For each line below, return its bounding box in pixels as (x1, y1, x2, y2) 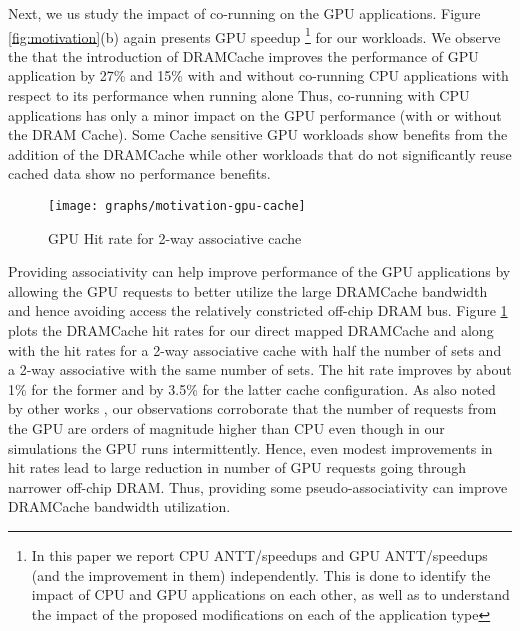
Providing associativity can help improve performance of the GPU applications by (8, 261, 511, 282)
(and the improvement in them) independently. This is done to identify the (31, 564, 491, 585)
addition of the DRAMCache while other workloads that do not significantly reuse (8, 143, 512, 164)
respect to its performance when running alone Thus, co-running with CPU (8, 85, 470, 106)
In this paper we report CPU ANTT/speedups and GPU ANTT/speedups (31, 544, 488, 565)
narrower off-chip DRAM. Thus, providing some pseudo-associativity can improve (8, 476, 508, 497)
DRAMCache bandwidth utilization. (8, 496, 231, 517)
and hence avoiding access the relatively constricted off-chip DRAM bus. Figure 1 (8, 300, 508, 321)
